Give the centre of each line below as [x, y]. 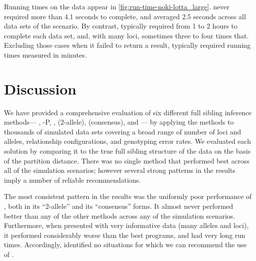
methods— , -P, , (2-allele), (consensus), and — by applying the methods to [119, 122]
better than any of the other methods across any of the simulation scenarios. [120, 215]
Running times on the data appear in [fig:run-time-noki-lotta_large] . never [117, 6]
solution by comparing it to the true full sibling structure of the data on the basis [127, 151]
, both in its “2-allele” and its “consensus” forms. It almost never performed [119, 206]
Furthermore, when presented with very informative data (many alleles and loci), [127, 225]
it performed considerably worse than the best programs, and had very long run [125, 235]
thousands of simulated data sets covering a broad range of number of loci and [123, 131]
